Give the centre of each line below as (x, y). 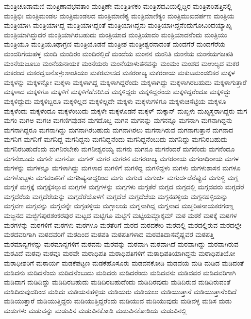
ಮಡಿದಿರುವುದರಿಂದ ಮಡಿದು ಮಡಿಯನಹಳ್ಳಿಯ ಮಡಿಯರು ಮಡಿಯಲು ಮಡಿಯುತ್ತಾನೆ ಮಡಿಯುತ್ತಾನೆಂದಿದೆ (120, 291)
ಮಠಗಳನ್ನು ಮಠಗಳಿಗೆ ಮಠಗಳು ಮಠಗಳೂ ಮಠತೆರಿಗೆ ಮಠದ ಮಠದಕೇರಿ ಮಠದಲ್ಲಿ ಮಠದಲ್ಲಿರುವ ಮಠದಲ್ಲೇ (123, 225)
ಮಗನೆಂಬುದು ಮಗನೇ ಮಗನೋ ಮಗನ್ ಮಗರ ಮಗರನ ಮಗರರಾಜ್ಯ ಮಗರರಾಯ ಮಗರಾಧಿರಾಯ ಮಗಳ (121, 158)
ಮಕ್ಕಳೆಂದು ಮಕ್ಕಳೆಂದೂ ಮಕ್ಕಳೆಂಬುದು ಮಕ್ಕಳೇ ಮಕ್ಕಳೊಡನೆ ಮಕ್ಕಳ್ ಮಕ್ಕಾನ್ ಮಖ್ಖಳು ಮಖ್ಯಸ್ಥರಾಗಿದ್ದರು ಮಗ (125, 110)
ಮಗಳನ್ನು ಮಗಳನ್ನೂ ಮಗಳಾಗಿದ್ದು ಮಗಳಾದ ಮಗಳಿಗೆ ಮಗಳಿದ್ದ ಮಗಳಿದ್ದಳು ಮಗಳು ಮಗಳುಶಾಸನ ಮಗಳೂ (122, 168)
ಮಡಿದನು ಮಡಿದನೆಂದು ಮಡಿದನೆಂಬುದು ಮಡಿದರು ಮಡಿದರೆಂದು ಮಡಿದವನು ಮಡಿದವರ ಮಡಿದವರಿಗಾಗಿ (120, 272)
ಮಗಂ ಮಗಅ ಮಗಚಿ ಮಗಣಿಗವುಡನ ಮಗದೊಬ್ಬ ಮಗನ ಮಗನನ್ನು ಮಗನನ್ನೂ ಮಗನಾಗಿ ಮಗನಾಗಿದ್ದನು (118, 120)
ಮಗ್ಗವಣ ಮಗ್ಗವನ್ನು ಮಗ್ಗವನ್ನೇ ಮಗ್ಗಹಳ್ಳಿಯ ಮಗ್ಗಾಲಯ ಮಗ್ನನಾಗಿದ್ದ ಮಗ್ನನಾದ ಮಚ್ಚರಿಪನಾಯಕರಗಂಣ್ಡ (119, 206)
